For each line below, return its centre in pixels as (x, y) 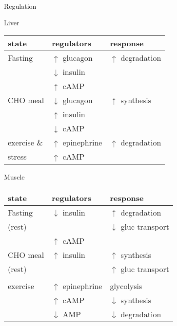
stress (17, 157)
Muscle (14, 177)
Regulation (20, 6)
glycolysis (126, 286)
